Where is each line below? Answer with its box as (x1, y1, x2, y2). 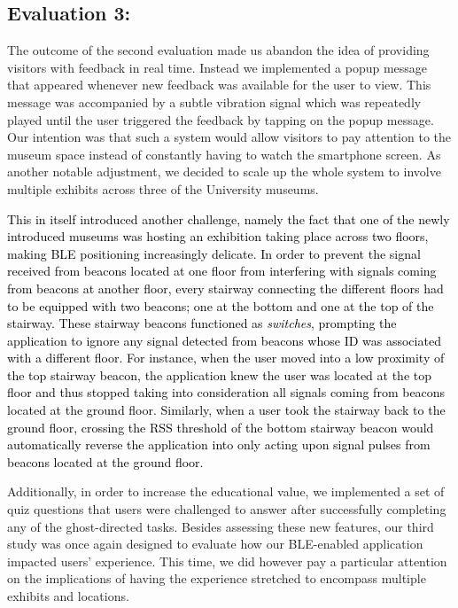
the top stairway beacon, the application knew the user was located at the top (7, 365, 432, 384)
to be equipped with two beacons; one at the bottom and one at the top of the (7, 296, 434, 315)
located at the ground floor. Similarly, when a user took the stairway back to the (7, 401, 446, 419)
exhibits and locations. (7, 587, 129, 605)
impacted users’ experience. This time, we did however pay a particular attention (7, 551, 447, 570)
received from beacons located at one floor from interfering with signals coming (7, 261, 437, 280)
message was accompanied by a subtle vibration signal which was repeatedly (7, 92, 422, 111)
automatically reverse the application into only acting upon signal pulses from (7, 435, 431, 454)
